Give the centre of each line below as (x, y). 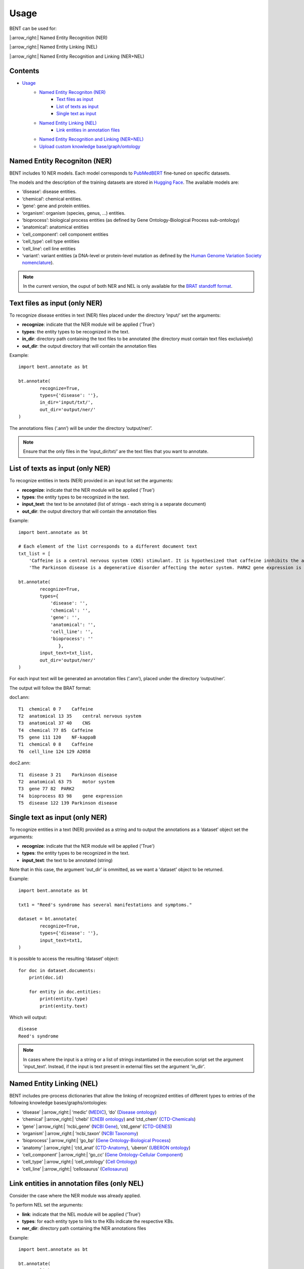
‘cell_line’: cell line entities (49, 248)
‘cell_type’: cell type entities (51, 242)
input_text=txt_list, (67, 653)
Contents (24, 71)
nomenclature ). (38, 263)
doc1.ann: (20, 697)
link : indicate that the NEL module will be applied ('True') (81, 1214)
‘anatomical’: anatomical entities (55, 227)
